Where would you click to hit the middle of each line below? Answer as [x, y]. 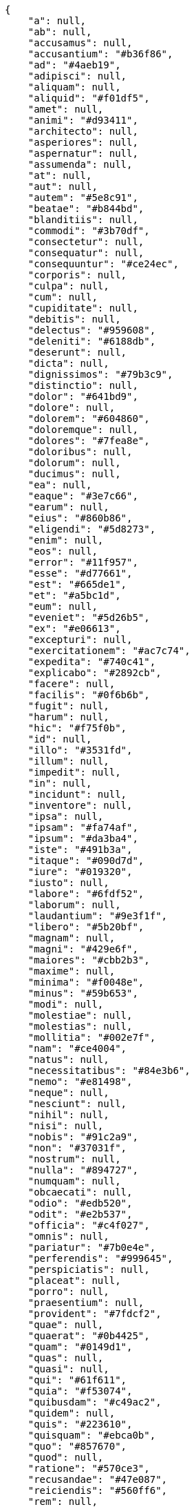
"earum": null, [68, 507]
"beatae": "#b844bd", [86, 209]
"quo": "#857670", [77, 1446]
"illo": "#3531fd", [80, 750]
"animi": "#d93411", [83, 120]
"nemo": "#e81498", [80, 1082]
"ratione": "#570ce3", [89, 1468]
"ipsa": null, [66, 816]
